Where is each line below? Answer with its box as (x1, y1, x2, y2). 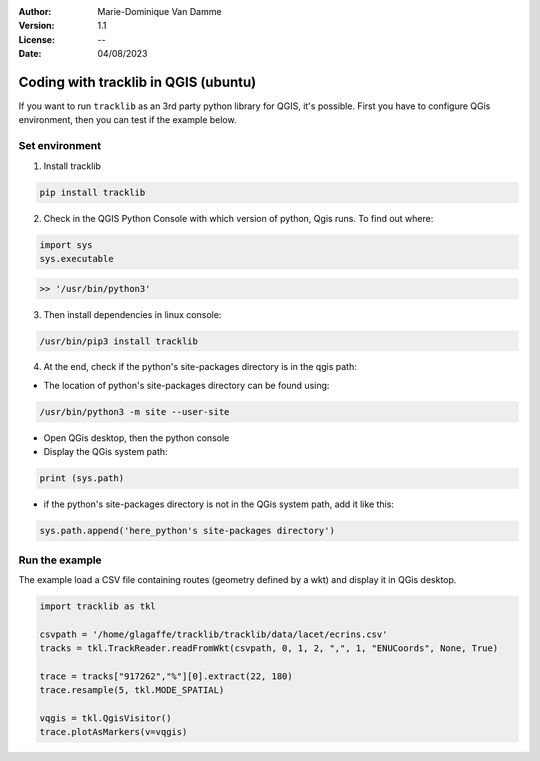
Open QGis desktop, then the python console (43, 431, 230, 444)
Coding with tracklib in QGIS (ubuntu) (18, 73, 257, 90)
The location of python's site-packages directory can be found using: (43, 379, 330, 391)
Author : (18, 6, 52, 17)
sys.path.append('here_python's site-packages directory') (39, 525, 335, 537)
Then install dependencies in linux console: (43, 308, 222, 320)
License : (18, 33, 55, 45)
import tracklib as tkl (39, 600, 157, 612)
